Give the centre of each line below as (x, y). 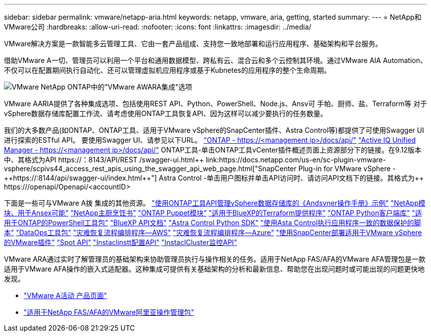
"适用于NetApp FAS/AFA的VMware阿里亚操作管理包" (109, 312)
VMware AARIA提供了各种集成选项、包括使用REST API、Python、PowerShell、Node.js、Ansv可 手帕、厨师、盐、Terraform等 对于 (215, 104)
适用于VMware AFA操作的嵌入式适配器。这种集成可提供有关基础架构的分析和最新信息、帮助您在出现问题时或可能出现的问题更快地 (215, 269)
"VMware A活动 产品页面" (65, 295)
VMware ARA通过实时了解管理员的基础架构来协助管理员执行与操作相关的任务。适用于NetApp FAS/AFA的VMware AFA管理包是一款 (215, 259)
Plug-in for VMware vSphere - (347, 168)
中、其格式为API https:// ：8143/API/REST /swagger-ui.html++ (104, 160)
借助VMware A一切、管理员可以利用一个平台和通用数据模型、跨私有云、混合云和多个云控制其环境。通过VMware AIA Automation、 (215, 60)
